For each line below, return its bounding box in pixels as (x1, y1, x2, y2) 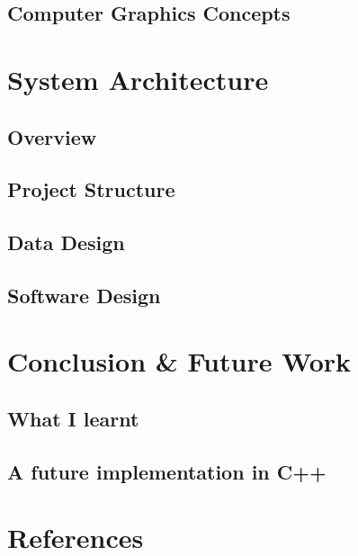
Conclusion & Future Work (7, 343, 352, 380)
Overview (7, 122, 97, 150)
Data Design (7, 229, 125, 256)
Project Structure (7, 175, 175, 203)
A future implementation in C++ (7, 457, 327, 485)
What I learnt (7, 405, 139, 433)
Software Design (7, 281, 161, 309)
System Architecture (7, 60, 269, 97)
